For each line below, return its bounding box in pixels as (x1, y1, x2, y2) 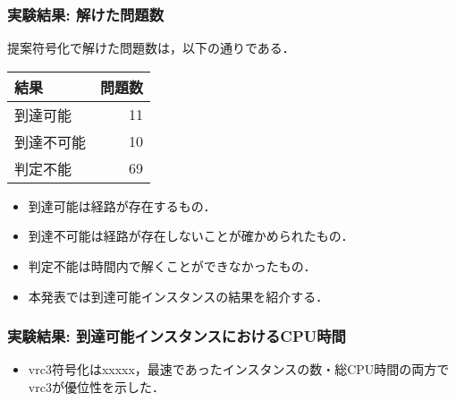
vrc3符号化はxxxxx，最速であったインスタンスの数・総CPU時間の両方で (28, 360, 450, 379)
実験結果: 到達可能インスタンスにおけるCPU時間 (7, 325, 346, 347)
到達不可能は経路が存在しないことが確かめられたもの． (28, 226, 354, 245)
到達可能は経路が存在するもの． (28, 196, 216, 215)
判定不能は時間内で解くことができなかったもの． (28, 257, 317, 275)
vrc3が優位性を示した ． (28, 378, 165, 396)
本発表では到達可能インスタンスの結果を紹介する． (28, 286, 329, 305)
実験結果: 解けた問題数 (7, 3, 165, 25)
